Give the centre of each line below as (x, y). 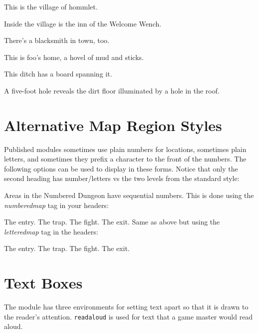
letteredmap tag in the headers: (51, 231)
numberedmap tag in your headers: (56, 205)
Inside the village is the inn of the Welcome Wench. (83, 23)
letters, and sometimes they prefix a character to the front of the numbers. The (125, 159)
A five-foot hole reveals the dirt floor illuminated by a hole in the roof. (112, 90)
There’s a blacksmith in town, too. (57, 40)
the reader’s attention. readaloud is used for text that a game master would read (129, 316)
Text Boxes (43, 283)
